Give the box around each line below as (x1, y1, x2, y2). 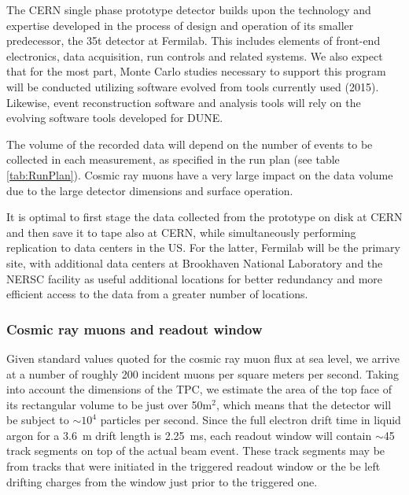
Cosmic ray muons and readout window (6, 319, 263, 338)
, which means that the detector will (216, 396, 392, 412)
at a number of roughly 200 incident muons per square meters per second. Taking (6, 365, 400, 382)
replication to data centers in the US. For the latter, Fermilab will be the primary (6, 239, 400, 256)
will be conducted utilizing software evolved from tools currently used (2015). (6, 78, 379, 94)
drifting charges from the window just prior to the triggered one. (6, 473, 318, 489)
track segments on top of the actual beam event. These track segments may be (6, 442, 385, 459)
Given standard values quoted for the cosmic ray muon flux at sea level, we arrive (6, 349, 400, 366)
